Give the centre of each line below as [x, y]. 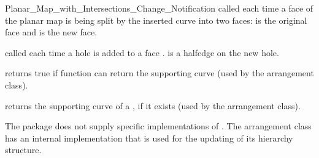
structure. [23, 150]
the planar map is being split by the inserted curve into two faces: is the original [156, 20]
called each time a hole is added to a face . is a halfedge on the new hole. [142, 52]
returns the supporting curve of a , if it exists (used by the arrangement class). [153, 105]
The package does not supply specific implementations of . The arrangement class [158, 126]
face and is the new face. [51, 32]
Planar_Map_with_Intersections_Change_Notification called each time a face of [159, 8]
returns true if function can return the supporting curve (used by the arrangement [159, 73]
